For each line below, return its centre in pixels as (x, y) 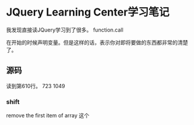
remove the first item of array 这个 (48, 115)
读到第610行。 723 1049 (36, 86)
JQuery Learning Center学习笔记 (88, 12)
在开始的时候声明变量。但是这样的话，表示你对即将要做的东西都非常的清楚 (97, 42)
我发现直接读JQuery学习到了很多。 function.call (65, 30)
